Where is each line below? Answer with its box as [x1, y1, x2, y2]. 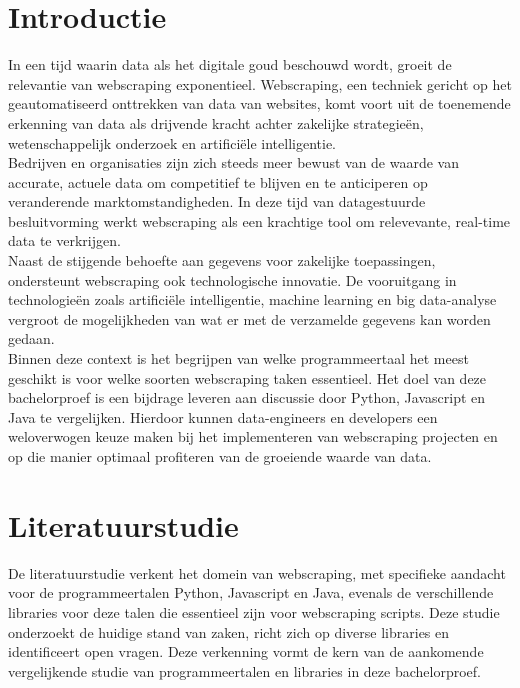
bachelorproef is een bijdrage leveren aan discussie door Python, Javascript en [8, 387, 486, 408]
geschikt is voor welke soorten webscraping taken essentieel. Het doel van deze [8, 367, 487, 388]
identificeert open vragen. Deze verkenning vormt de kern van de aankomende [8, 641, 484, 662]
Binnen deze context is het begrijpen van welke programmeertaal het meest [8, 348, 469, 369]
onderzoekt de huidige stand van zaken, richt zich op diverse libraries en [8, 621, 450, 642]
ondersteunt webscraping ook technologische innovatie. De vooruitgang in [8, 269, 457, 290]
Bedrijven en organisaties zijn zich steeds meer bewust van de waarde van [8, 152, 460, 173]
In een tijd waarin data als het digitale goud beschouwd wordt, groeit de [8, 54, 452, 75]
